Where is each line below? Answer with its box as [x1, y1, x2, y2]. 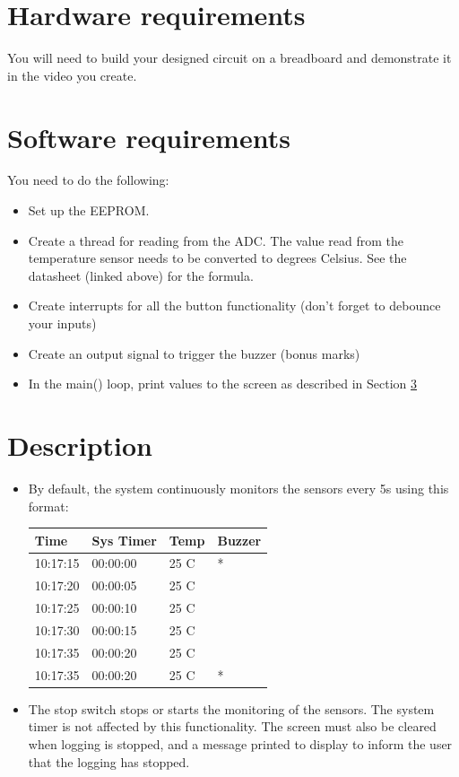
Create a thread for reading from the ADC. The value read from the [28, 231, 403, 249]
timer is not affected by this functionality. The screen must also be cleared [28, 717, 437, 736]
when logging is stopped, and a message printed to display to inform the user [28, 734, 453, 753]
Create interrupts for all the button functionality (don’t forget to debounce [28, 296, 441, 315]
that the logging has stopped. [28, 752, 190, 771]
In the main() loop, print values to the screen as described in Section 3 [28, 374, 418, 393]
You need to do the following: [7, 170, 169, 189]
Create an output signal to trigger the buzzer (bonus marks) [28, 344, 360, 362]
